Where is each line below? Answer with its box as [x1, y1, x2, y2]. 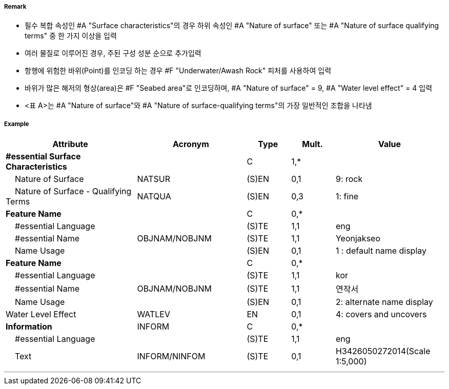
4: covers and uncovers [335, 309, 427, 320]
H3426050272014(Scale [335, 346, 431, 357]
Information [6, 321, 52, 332]
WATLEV [137, 309, 170, 320]
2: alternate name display [335, 297, 433, 308]
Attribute [52, 139, 88, 150]
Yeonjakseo [335, 233, 380, 244]
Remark [4, 3, 27, 10]
